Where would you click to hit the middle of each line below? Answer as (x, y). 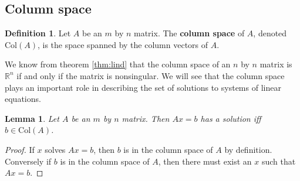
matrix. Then (146, 118)
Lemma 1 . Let (32, 118)
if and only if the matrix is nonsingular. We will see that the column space (151, 75)
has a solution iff (231, 118)
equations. (23, 99)
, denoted (270, 33)
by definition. (248, 149)
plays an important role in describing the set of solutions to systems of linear (143, 87)
